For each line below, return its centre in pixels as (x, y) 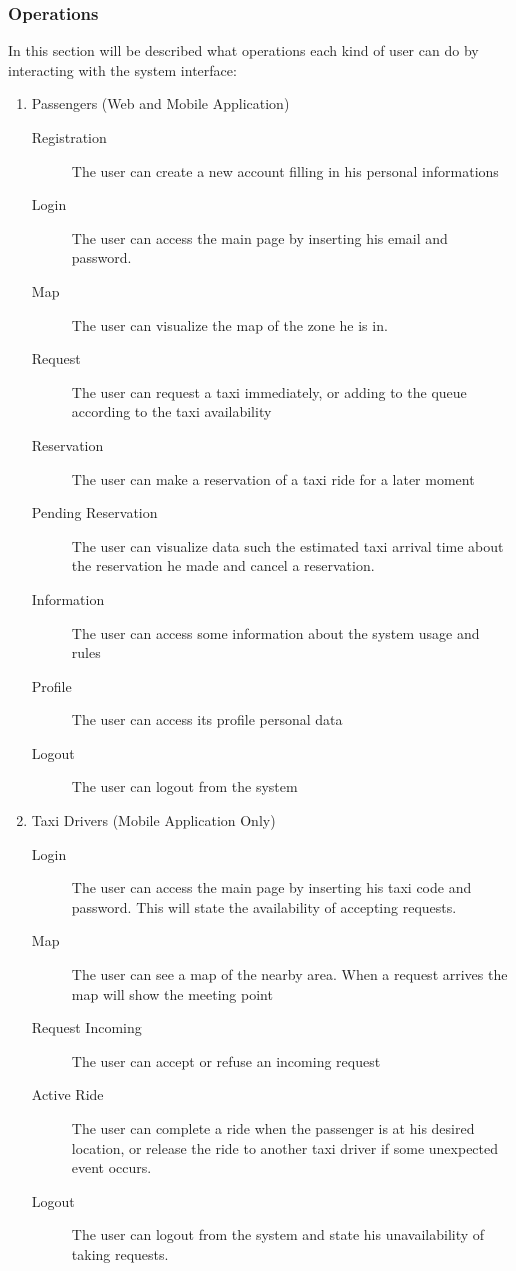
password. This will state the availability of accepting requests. (264, 906)
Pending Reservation (94, 512)
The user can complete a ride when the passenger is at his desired (273, 1128)
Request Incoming (86, 1027)
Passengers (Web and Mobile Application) (160, 103)
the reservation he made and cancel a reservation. (223, 565)
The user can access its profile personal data (207, 719)
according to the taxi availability (171, 411)
